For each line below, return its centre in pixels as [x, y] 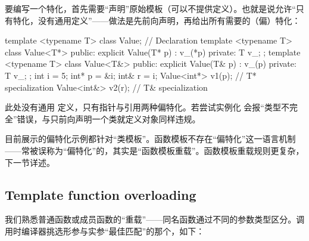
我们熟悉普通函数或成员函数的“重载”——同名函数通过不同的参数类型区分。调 [155, 219]
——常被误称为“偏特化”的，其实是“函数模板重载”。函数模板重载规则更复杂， [154, 150]
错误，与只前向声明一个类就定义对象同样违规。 [109, 118]
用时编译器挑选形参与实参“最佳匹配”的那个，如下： [105, 231]
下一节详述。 [30, 162]
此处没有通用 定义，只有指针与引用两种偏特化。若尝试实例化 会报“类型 [143, 107]
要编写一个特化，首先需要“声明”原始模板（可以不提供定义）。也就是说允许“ [150, 8]
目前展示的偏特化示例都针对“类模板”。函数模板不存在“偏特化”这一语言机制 [150, 139]
